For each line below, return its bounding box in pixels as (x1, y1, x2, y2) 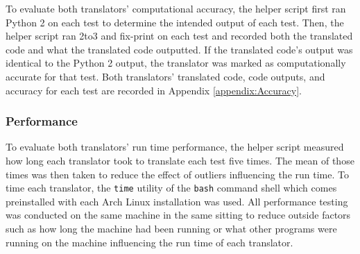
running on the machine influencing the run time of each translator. (6, 235, 293, 249)
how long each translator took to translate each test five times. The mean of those (6, 153, 354, 167)
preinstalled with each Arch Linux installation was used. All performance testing (6, 194, 348, 208)
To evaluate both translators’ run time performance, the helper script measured (6, 139, 344, 154)
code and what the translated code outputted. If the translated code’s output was (6, 42, 353, 56)
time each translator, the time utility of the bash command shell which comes (6, 180, 337, 195)
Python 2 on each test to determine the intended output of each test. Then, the (6, 15, 344, 29)
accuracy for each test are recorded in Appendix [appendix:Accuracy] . (6, 83, 302, 97)
